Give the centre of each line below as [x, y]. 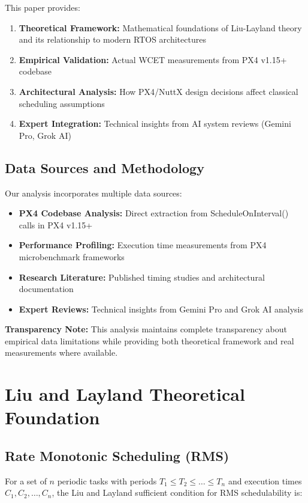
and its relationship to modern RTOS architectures [112, 39]
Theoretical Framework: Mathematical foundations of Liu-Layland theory [160, 27]
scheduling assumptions [62, 103]
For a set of [26, 480]
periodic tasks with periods [107, 480]
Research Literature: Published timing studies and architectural [142, 277]
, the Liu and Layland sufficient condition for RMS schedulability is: [177, 492]
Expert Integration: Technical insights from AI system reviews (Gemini [155, 123]
